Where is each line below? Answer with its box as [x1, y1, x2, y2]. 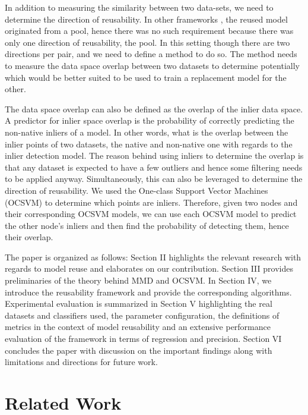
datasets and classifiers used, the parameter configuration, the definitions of [5, 309, 280, 321]
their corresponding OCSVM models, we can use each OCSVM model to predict [5, 207, 297, 220]
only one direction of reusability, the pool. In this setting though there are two [5, 36, 290, 48]
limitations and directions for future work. [5, 356, 158, 368]
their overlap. [5, 231, 53, 243]
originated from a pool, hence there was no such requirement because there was [5, 24, 294, 37]
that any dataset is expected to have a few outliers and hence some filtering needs [5, 161, 303, 173]
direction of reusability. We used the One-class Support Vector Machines [5, 184, 268, 196]
